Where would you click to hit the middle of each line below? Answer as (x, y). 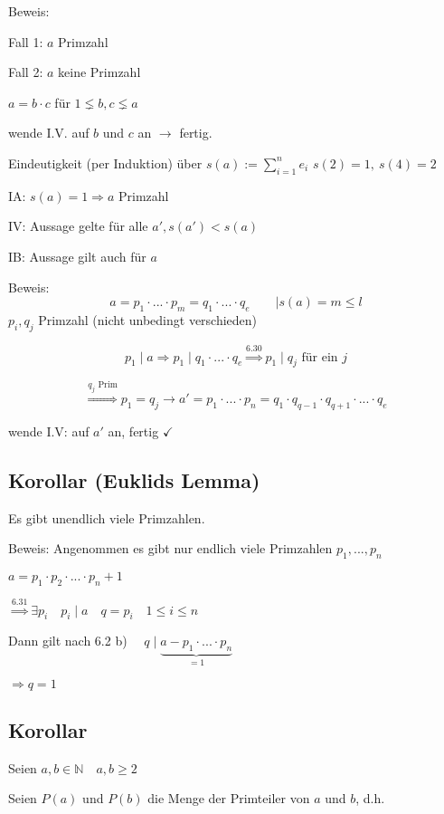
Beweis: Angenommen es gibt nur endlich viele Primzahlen (170, 548)
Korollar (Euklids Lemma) (134, 479)
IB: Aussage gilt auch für (77, 256)
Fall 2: (26, 72)
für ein (320, 357)
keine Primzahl (99, 72)
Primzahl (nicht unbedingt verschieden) (148, 319)
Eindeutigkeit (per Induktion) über (105, 163)
